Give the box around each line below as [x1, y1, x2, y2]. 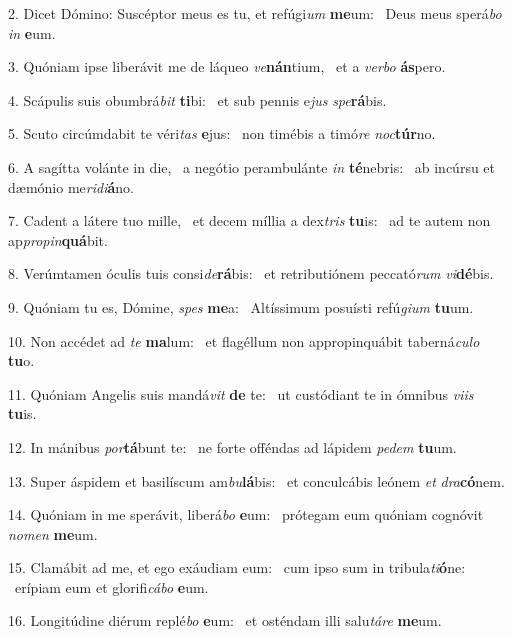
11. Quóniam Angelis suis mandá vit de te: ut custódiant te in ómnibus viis [8, 383, 474, 404]
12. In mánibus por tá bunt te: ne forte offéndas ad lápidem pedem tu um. [8, 436, 457, 457]
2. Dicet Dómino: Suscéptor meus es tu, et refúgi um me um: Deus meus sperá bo [8, 3, 502, 23]
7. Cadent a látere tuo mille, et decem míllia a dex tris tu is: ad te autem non [8, 210, 491, 231]
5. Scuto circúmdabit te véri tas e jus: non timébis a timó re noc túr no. [8, 123, 436, 144]
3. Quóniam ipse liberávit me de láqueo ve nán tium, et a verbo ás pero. [8, 56, 446, 77]
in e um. [8, 22, 56, 43]
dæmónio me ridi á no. [8, 176, 134, 197]
